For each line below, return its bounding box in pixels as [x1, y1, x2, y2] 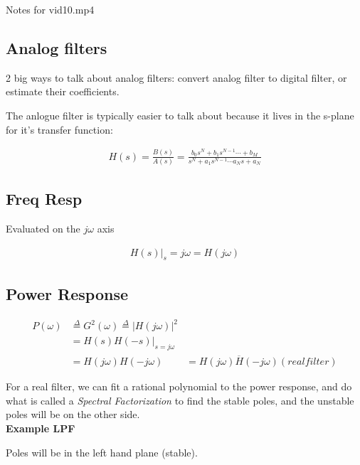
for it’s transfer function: [6, 122, 113, 137]
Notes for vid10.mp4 [6, 2, 95, 16]
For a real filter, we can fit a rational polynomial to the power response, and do [6, 379, 352, 394]
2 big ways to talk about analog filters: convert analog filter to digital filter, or [6, 70, 347, 85]
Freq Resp [6, 188, 83, 210]
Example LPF [6, 421, 75, 436]
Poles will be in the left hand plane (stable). [6, 444, 198, 459]
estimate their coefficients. [6, 84, 120, 99]
